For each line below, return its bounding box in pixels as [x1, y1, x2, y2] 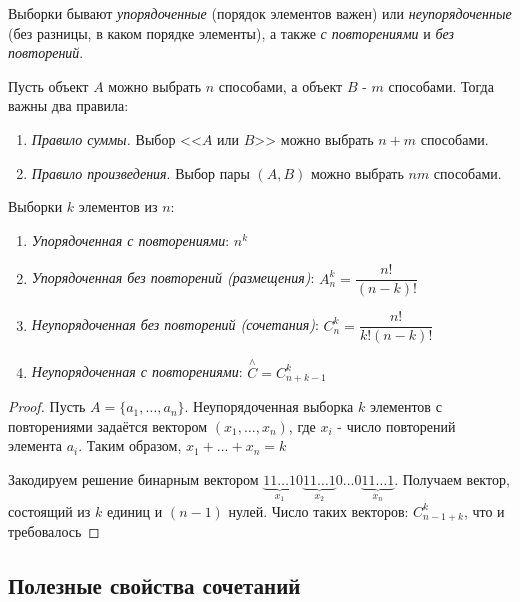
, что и [463, 500, 505, 521]
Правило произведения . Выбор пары [31, 162, 250, 183]
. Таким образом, [78, 435, 182, 456]
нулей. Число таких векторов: [228, 500, 409, 521]
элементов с [369, 396, 442, 417]
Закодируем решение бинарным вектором [8, 468, 259, 489]
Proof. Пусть [8, 396, 86, 417]
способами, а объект [218, 75, 343, 96]
